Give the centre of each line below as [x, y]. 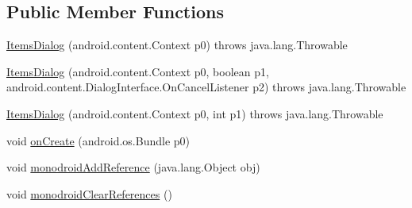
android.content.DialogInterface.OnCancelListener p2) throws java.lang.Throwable [206, 87]
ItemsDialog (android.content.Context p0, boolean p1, [138, 71]
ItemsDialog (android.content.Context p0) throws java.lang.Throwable [177, 45]
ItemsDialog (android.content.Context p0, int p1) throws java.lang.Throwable [195, 113]
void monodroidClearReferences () [89, 193]
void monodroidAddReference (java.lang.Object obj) [133, 167]
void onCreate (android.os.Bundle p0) [98, 140]
